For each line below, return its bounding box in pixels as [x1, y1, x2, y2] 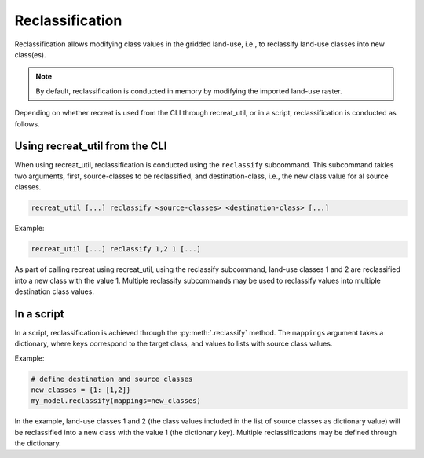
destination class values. [14, 287, 94, 296]
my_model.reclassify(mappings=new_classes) [31, 397, 202, 405]
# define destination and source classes [31, 374, 193, 383]
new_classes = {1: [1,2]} [31, 385, 131, 394]
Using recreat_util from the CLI [14, 140, 167, 153]
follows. [14, 119, 40, 129]
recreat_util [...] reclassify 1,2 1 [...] [31, 244, 202, 254]
